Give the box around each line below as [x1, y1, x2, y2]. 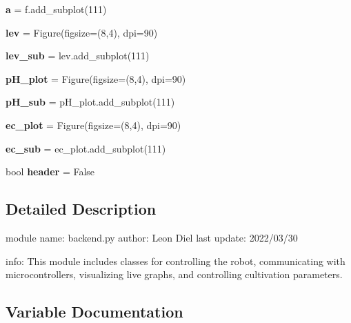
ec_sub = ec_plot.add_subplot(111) [6, 141, 166, 155]
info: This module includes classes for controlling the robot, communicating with [6, 253, 345, 268]
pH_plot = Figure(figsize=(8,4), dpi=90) [6, 71, 186, 86]
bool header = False [6, 164, 95, 179]
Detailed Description [6, 198, 157, 219]
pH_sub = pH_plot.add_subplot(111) [6, 95, 175, 109]
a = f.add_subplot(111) [6, 2, 107, 16]
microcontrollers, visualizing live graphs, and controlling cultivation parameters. [6, 267, 343, 282]
